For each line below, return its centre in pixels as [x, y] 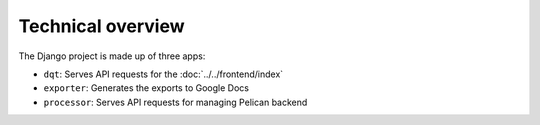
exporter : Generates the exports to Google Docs [146, 88]
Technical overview [101, 26]
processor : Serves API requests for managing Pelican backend [175, 102]
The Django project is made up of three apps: [112, 56]
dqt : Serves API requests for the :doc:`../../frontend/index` [163, 74]
